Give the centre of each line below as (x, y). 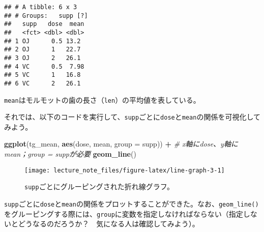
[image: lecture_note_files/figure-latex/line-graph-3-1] (125, 170)
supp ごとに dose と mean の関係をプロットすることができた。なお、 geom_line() (131, 203)
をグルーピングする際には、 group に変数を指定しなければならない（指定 (124, 213)
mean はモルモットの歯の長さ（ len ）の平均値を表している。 (102, 99)
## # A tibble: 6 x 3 (41, 7)
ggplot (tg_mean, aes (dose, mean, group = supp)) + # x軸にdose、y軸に (121, 144)
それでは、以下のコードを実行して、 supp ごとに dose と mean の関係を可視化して (132, 117)
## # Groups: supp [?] (46, 16)
